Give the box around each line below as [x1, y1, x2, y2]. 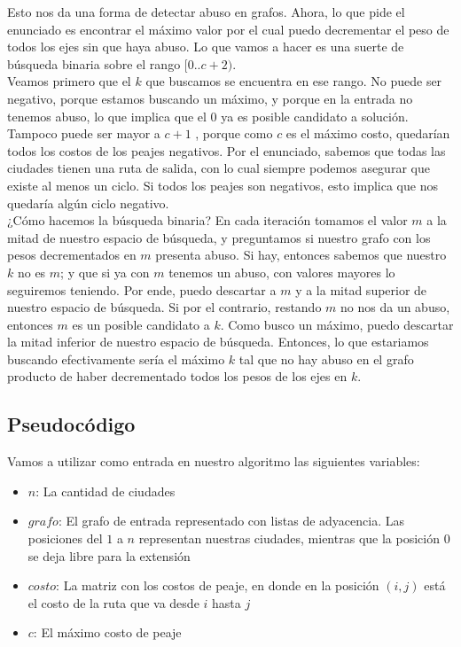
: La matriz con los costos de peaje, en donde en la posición [56, 576, 379, 595]
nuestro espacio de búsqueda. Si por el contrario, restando [7, 298, 322, 316]
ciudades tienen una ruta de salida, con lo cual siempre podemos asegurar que [7, 159, 430, 177]
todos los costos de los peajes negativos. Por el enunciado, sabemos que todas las [7, 141, 446, 160]
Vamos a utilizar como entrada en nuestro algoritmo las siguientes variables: [7, 452, 420, 471]
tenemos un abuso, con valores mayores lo [168, 262, 395, 281]
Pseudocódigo [7, 410, 136, 438]
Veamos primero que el [7, 72, 131, 90]
